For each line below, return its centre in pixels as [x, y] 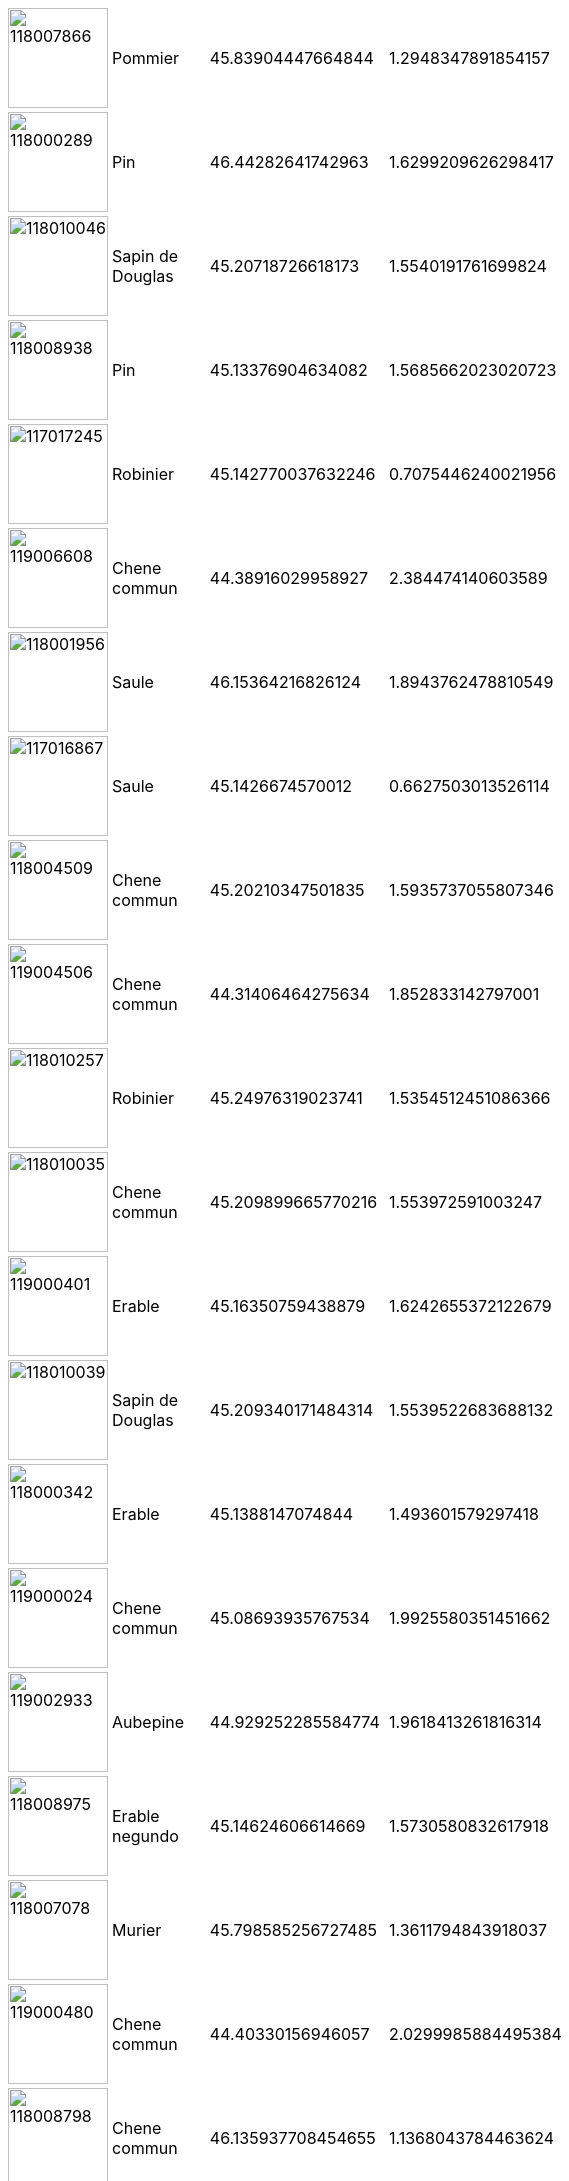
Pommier [145, 58]
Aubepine [148, 1722]
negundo [145, 1836]
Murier [137, 1930]
